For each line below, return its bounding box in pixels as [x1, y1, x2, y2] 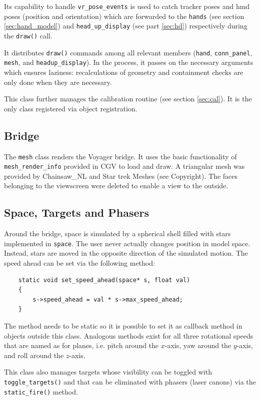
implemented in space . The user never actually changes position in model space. [4, 238, 250, 248]
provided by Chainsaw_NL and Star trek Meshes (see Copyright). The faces [4, 170, 237, 181]
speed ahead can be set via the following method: [4, 258, 155, 268]
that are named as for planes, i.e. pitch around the [4, 340, 159, 351]
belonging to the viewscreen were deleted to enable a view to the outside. [4, 180, 228, 191]
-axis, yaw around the [164, 340, 231, 351]
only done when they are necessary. [4, 76, 112, 87]
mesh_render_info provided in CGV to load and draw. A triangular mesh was [4, 161, 245, 171]
